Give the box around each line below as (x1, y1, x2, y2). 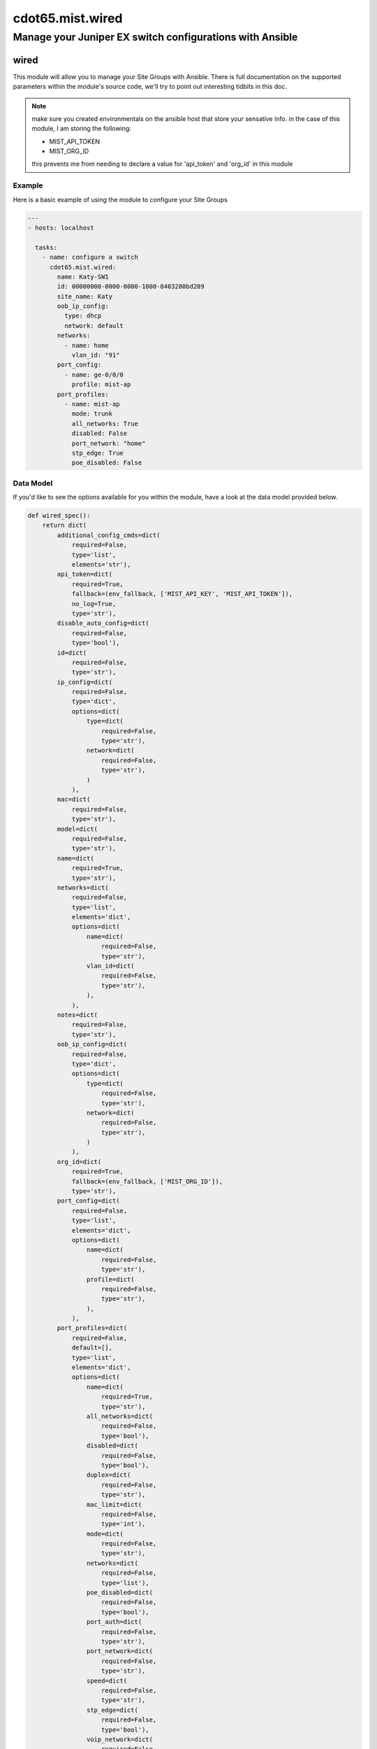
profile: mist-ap (71, 381, 131, 388)
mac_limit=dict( (86, 1501, 142, 1508)
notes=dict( (57, 1011, 98, 1019)
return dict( (42, 521, 87, 530)
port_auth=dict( (86, 1618, 142, 1626)
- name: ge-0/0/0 (64, 371, 124, 378)
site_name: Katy (57, 292, 113, 300)
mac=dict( (57, 795, 91, 804)
